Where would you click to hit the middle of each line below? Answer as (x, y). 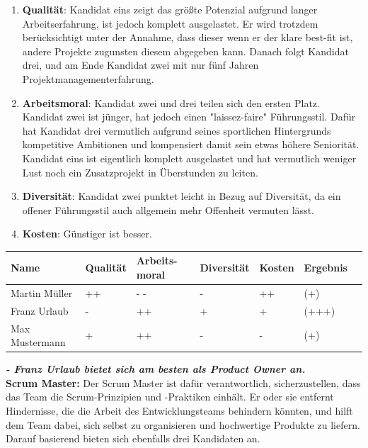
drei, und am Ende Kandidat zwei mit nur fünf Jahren (140, 65)
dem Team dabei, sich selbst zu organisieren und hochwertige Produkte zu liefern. (183, 424)
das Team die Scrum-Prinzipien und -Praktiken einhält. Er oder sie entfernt (170, 397)
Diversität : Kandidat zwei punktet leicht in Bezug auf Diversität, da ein (182, 196)
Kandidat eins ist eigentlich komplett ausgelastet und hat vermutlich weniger (189, 158)
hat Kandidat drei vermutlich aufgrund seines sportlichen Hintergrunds (177, 130)
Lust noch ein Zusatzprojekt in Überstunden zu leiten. (140, 172)
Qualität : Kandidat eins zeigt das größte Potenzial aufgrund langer (170, 9)
